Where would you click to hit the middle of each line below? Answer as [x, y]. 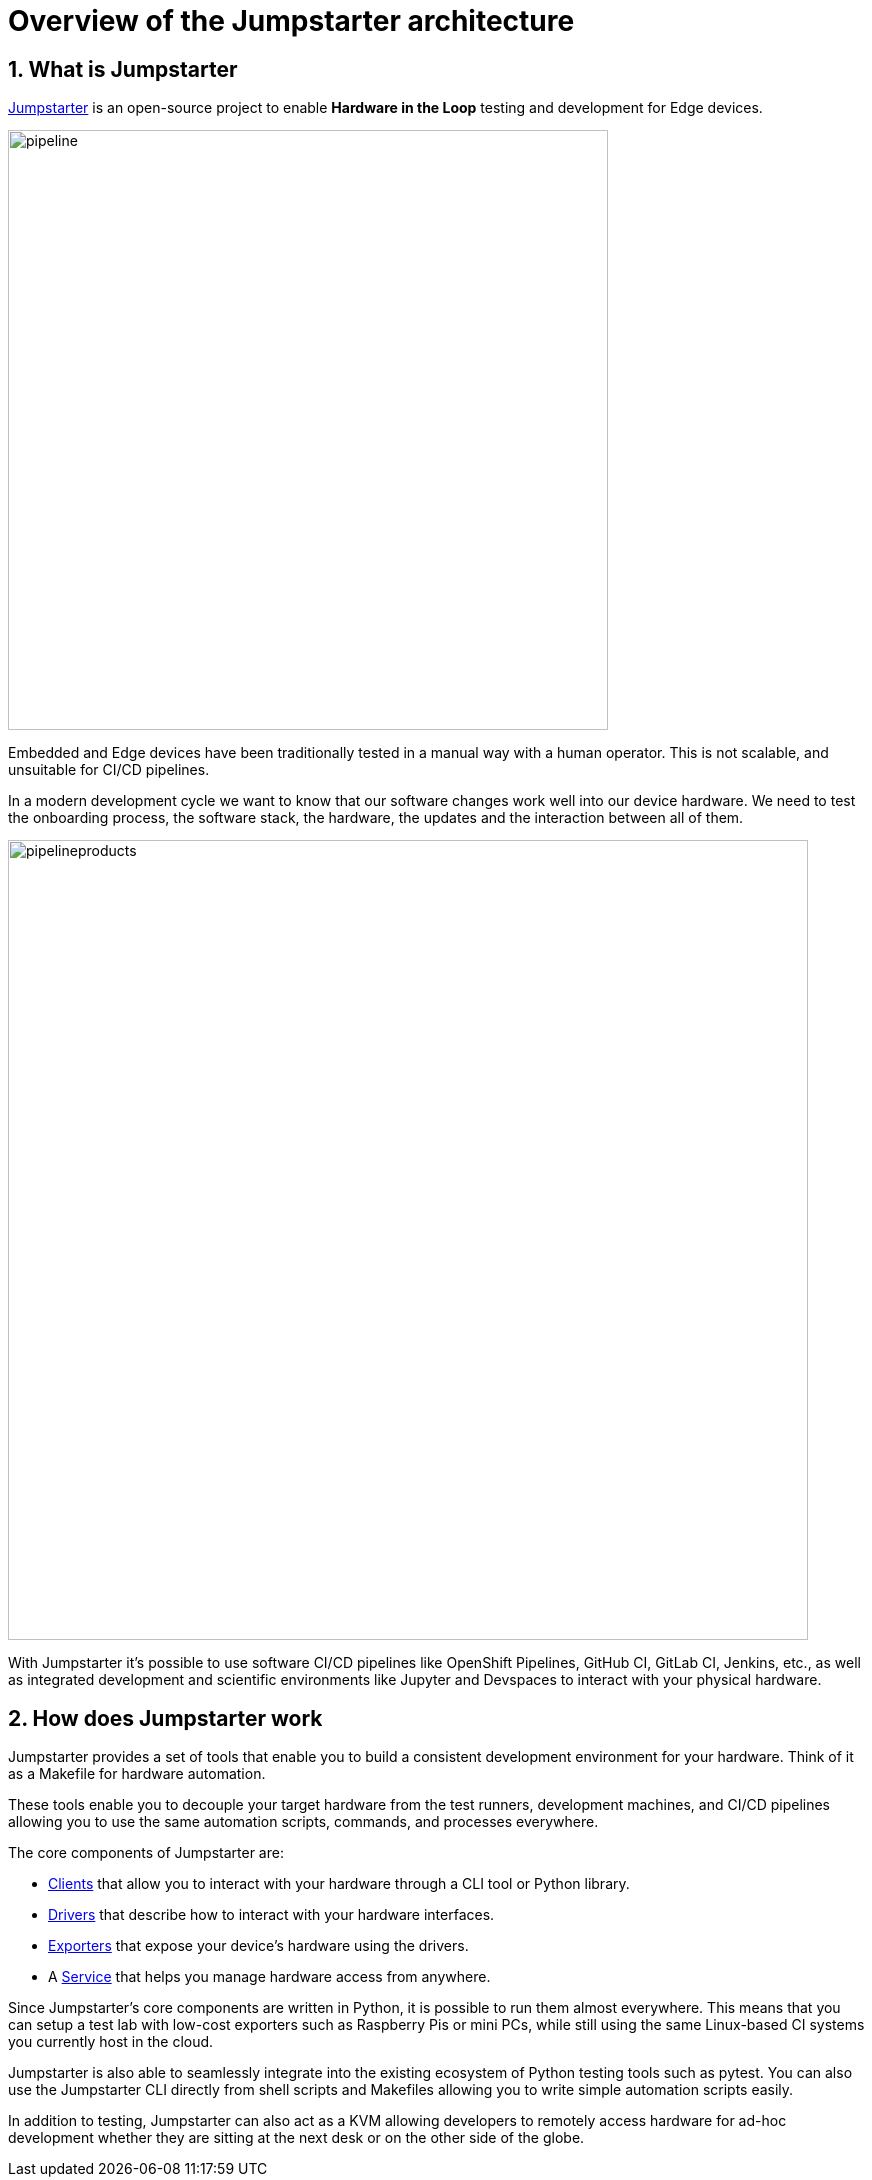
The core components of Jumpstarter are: [146, 1853]
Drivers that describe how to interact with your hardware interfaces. [271, 1915]
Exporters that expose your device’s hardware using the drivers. [258, 1946]
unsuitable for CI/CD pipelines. [109, 770]
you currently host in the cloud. [111, 2042]
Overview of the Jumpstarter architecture [291, 21]
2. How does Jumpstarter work [165, 1718]
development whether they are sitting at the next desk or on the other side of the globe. [296, 2138]
